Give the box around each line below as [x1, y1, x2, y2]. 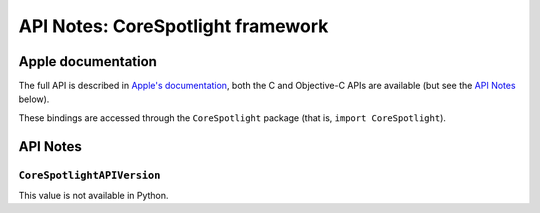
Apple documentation [18, 53, 157, 70]
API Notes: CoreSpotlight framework [18, 15, 329, 37]
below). [18, 93, 50, 105]
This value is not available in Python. [18, 190, 169, 201]
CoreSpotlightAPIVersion [18, 168, 161, 182]
